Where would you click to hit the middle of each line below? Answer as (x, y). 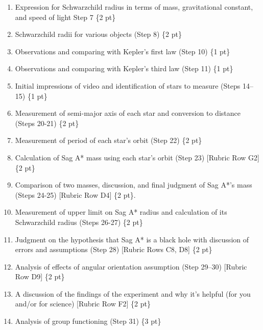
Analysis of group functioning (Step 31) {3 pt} (88, 321)
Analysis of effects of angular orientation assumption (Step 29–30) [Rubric (131, 266)
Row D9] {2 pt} (40, 276)
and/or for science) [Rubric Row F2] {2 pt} (83, 304)
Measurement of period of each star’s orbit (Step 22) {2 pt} (109, 140)
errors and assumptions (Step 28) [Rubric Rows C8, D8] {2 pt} (114, 249)
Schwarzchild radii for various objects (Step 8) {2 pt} (99, 34)
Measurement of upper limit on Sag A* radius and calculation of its (121, 212)
